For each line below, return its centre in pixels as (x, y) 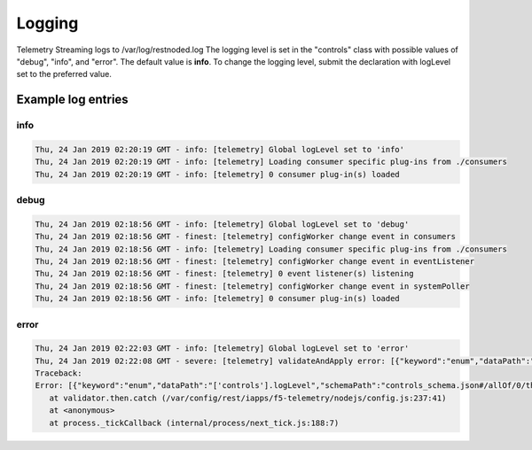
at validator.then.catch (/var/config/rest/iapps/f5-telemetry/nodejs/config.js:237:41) (248, 398)
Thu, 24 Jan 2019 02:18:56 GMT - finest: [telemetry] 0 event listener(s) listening (224, 274)
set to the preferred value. (64, 74)
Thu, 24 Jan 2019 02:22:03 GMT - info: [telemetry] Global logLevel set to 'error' (222, 349)
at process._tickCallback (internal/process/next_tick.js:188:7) (194, 423)
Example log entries (72, 100)
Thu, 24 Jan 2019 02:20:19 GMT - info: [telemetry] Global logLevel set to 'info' (220, 149)
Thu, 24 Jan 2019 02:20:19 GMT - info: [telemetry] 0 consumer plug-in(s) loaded (218, 174)
